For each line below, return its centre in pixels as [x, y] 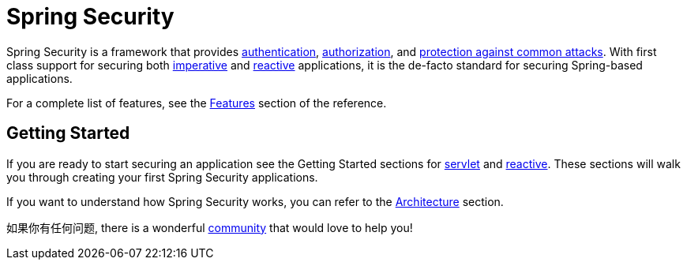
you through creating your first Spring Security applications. [162, 177]
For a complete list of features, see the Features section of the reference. [197, 103]
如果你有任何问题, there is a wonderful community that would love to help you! [210, 227]
